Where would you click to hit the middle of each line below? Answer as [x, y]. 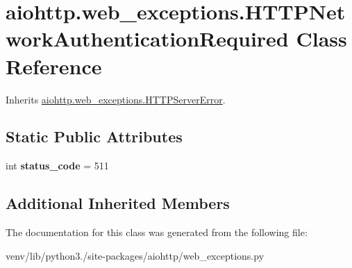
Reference [54, 66]
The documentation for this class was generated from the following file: [157, 232]
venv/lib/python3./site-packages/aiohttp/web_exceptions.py [135, 255]
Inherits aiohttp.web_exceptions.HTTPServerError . [116, 99]
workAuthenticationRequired [147, 39]
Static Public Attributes [94, 136]
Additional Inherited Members [118, 203]
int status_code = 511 [57, 166]
